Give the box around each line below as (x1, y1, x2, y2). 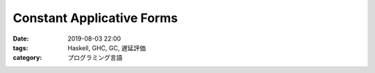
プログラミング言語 (67, 54, 123, 62)
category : (12, 54, 42, 62)
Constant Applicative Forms (12, 10, 178, 25)
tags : (12, 43, 28, 52)
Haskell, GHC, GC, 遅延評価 (67, 43, 146, 52)
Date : (12, 34, 29, 43)
